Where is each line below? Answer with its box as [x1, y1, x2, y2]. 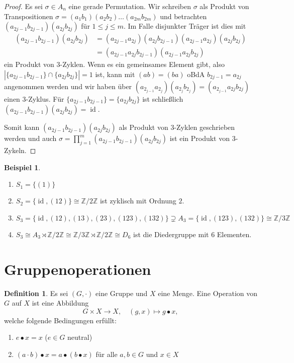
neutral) [67, 332, 92, 342]
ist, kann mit [95, 68, 135, 79]
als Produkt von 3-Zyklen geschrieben [119, 122, 235, 132]
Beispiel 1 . [4, 162, 41, 172]
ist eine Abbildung [32, 298, 89, 308]
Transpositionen [4, 11, 53, 21]
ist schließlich [142, 93, 183, 104]
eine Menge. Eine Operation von [158, 287, 258, 298]
